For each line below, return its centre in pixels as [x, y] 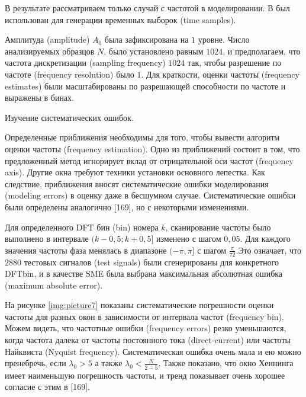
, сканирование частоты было [218, 227]
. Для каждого [265, 238]
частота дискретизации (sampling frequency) [85, 63]
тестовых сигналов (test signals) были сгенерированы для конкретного [152, 262]
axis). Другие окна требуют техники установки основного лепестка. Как [135, 172]
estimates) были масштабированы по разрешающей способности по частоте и [145, 86]
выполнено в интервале [47, 238]
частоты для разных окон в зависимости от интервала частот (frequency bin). [144, 316]
